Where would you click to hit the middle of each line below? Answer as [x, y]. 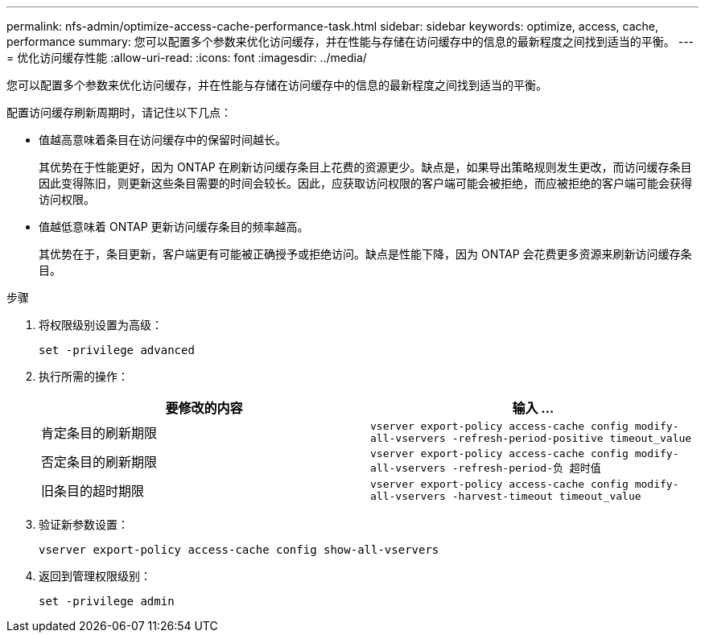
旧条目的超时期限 [93, 491]
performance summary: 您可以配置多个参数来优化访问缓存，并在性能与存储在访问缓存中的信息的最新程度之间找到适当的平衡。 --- [350, 41]
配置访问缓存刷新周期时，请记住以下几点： [119, 112]
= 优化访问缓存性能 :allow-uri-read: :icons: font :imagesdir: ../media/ [187, 58]
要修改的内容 [204, 408]
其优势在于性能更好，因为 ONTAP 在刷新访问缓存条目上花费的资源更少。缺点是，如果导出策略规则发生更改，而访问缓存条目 [365, 167]
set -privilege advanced [117, 350]
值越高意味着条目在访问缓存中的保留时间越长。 [163, 140]
